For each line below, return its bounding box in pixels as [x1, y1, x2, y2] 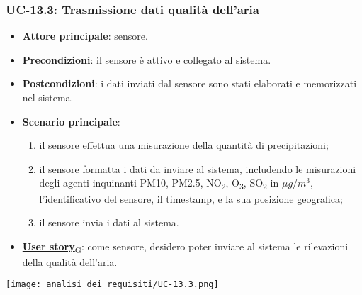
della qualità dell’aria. [22, 254, 118, 269]
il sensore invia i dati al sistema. [39, 215, 179, 230]
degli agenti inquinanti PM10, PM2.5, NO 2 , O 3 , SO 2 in [39, 175, 279, 192]
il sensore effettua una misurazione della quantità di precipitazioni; [39, 138, 329, 152]
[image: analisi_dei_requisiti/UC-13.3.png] [6, 279, 219, 290]
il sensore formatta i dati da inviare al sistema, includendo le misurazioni [39, 161, 356, 176]
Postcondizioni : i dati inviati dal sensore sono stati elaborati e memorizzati [22, 76, 357, 91]
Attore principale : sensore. [22, 28, 148, 43]
